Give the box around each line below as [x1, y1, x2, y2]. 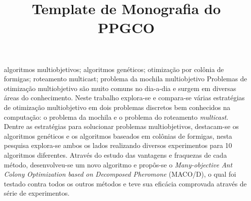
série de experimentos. [4, 188, 70, 198]
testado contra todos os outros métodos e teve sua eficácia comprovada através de [4, 178, 247, 188]
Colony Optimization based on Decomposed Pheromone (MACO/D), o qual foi [4, 169, 236, 179]
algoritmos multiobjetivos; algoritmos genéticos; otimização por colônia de [4, 64, 224, 74]
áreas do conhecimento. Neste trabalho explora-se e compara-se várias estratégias [4, 92, 245, 103]
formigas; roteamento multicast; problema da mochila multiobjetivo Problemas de [4, 73, 247, 84]
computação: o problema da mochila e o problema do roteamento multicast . [4, 111, 229, 122]
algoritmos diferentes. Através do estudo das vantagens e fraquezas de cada [4, 149, 227, 160]
